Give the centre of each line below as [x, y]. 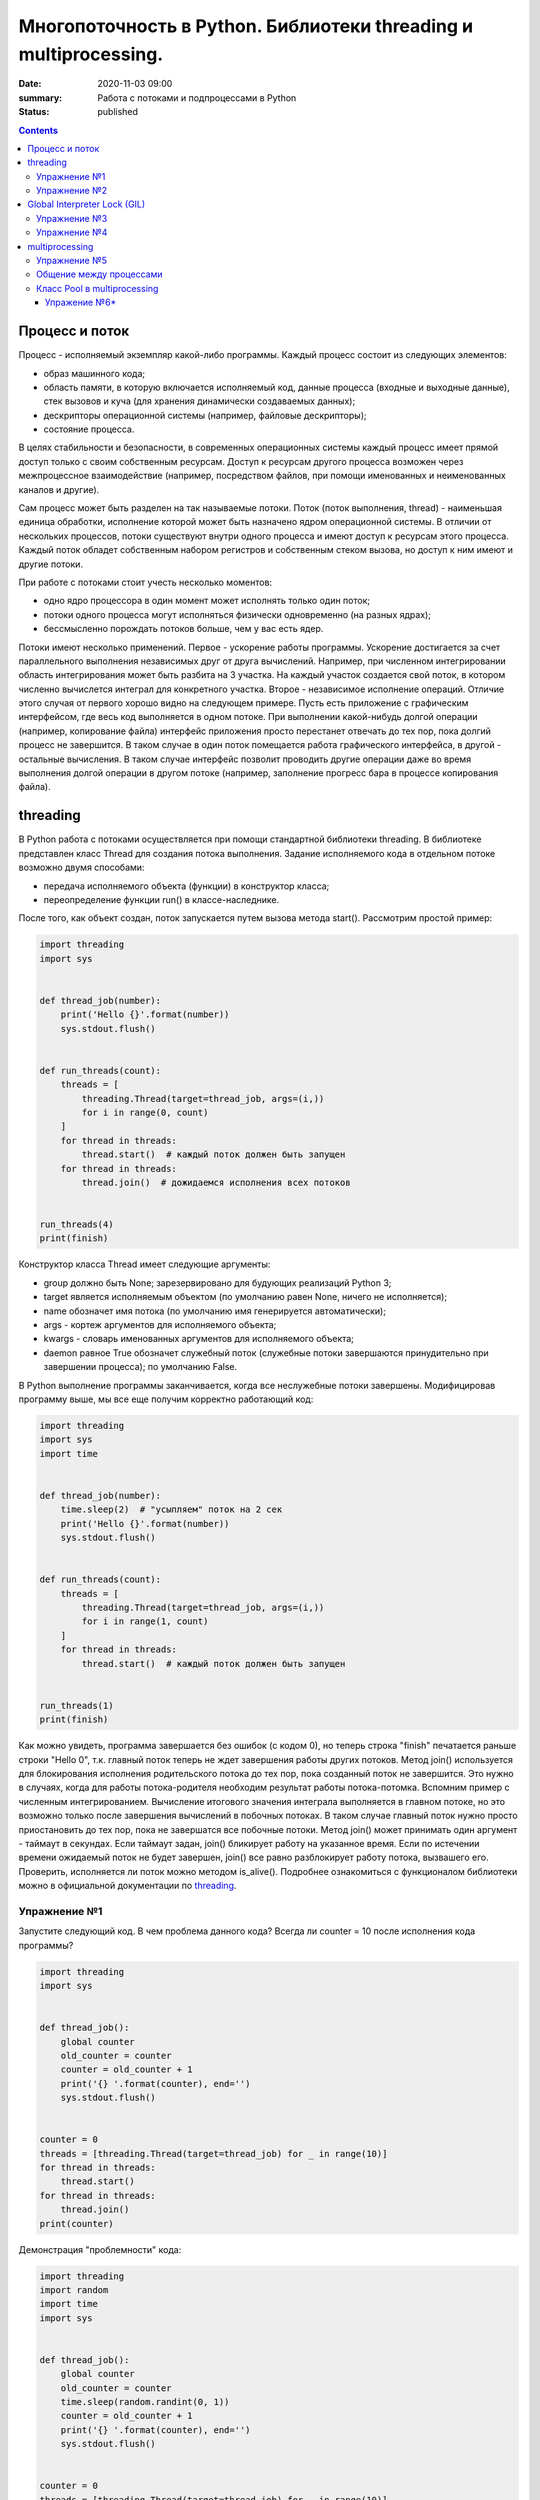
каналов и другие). [59, 489]
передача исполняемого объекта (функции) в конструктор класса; [186, 886]
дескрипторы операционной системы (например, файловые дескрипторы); [205, 415]
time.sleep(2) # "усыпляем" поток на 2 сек [171, 1509]
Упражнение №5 [72, 261]
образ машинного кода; [94, 373]
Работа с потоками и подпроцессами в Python [197, 97]
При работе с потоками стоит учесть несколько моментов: [145, 582]
